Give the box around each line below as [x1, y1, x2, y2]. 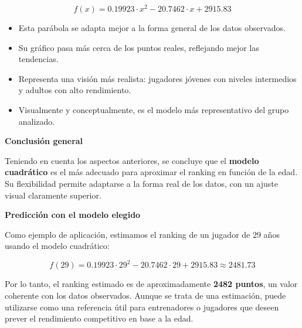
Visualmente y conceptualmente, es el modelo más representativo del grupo [18, 104, 289, 116]
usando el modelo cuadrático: [5, 240, 110, 252]
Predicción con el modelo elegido [5, 209, 141, 221]
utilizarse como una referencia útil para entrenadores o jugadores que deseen [5, 300, 279, 313]
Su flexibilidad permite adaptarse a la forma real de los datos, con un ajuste [5, 177, 278, 190]
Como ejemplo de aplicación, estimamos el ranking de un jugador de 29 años [5, 228, 280, 240]
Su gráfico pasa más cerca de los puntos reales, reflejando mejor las [18, 41, 259, 53]
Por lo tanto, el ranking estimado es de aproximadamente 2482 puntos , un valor [5, 278, 298, 290]
